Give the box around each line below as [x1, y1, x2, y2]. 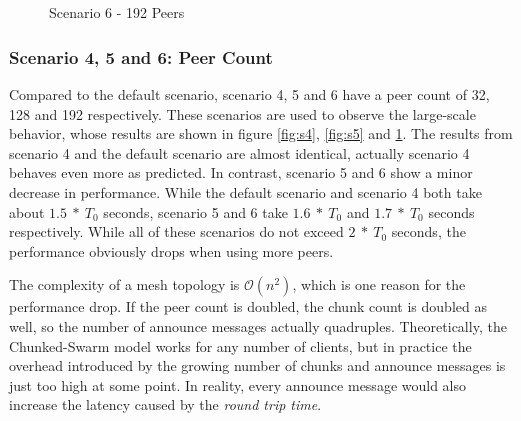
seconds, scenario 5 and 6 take [103, 201, 288, 222]
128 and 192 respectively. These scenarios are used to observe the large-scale [9, 103, 476, 124]
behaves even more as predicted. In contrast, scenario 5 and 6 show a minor [9, 162, 473, 183]
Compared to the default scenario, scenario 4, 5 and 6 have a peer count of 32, [9, 84, 490, 104]
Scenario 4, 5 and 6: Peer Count [9, 44, 273, 69]
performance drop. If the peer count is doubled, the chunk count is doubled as [9, 296, 487, 317]
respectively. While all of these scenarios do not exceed [9, 221, 344, 242]
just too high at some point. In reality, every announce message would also [9, 374, 467, 395]
